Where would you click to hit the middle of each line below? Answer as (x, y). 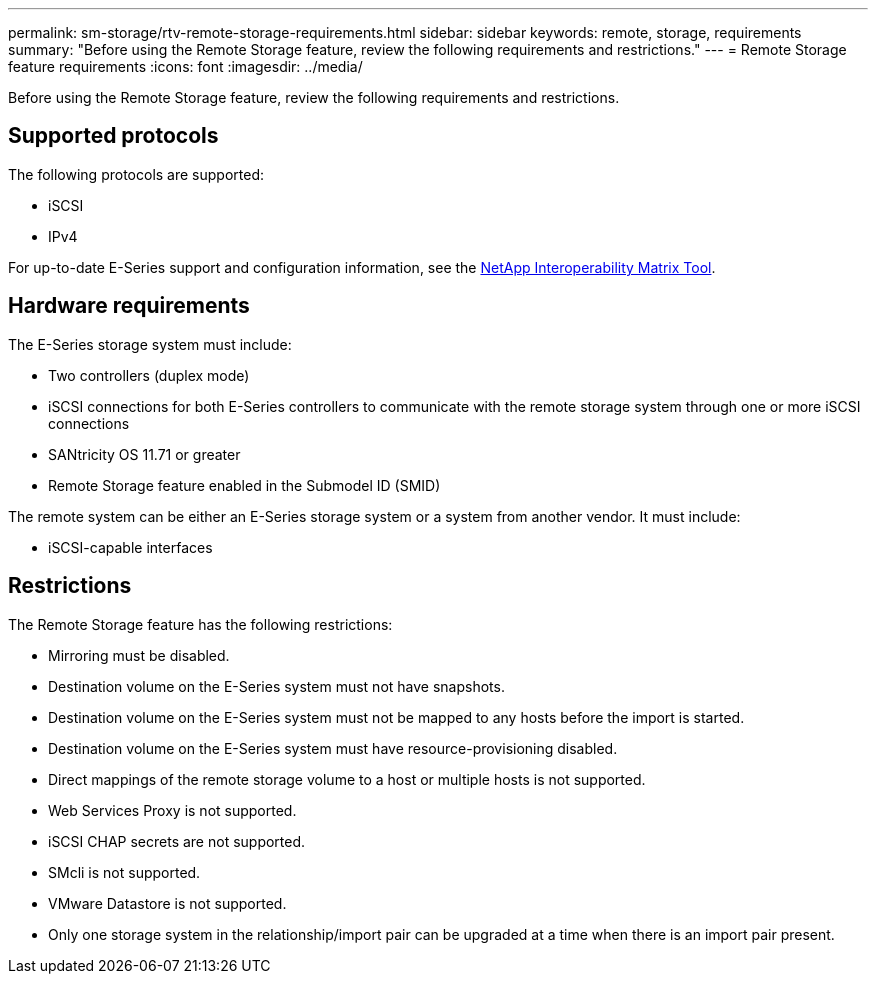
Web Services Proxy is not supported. (172, 810)
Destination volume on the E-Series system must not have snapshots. (276, 686)
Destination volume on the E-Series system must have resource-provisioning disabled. (333, 748)
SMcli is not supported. (124, 872)
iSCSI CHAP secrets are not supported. (177, 841)
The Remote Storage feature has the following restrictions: (200, 624)
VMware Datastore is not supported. (167, 903)
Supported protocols (113, 136)
